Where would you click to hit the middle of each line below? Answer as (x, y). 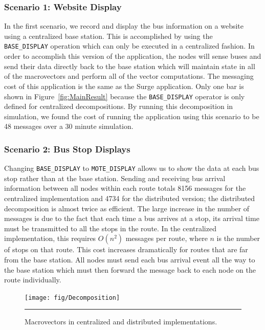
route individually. (33, 280)
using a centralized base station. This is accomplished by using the (108, 36)
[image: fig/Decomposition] (72, 298)
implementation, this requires (50, 238)
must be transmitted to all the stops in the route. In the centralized (110, 228)
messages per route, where (167, 238)
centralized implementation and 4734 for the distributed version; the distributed (130, 198)
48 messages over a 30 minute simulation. (69, 126)
